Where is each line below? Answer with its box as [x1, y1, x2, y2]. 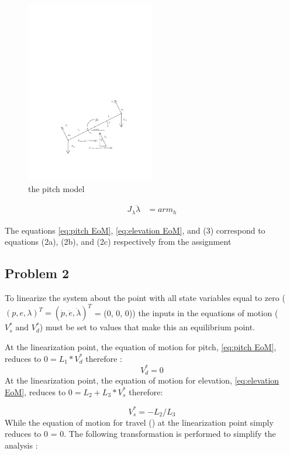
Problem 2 [5, 264, 69, 282]
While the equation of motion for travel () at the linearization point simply [5, 416, 274, 428]
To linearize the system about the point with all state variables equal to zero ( [5, 292, 285, 304]
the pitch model [28, 182, 85, 194]
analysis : [5, 439, 38, 451]
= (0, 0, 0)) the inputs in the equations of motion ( [94, 306, 278, 319]
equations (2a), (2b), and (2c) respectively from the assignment [5, 235, 232, 248]
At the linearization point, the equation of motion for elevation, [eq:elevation [5, 374, 279, 386]
